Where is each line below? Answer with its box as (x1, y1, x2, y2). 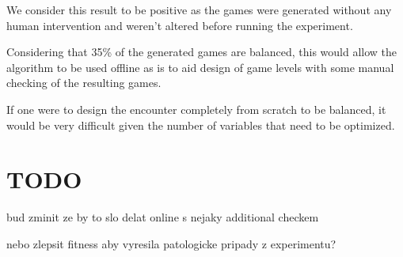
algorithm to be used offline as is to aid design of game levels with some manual (6, 59, 394, 75)
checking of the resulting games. (6, 74, 162, 91)
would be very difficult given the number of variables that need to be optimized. (6, 116, 395, 133)
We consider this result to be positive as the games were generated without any (6, 2, 392, 17)
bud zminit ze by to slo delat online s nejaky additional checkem (6, 209, 319, 225)
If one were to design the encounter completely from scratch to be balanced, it (6, 100, 386, 117)
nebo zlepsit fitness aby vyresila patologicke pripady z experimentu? (6, 235, 336, 251)
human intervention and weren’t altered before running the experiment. (6, 17, 353, 33)
